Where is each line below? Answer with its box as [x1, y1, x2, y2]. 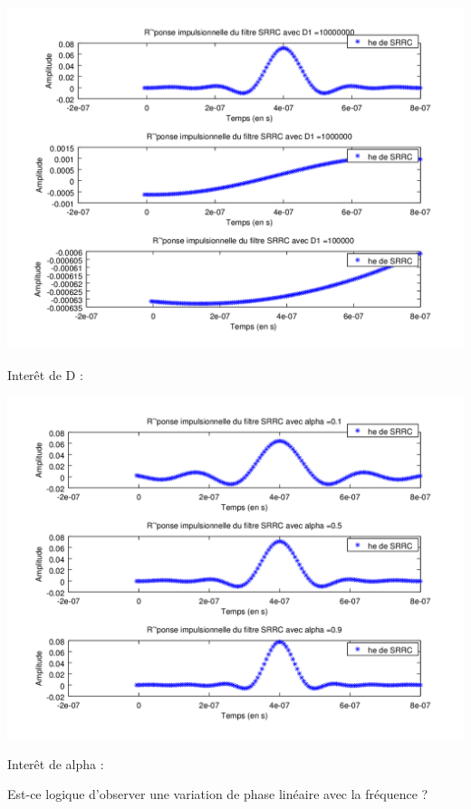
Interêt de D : [7, 365, 83, 384]
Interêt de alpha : [7, 754, 104, 773]
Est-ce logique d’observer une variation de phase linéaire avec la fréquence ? [7, 785, 428, 804]
